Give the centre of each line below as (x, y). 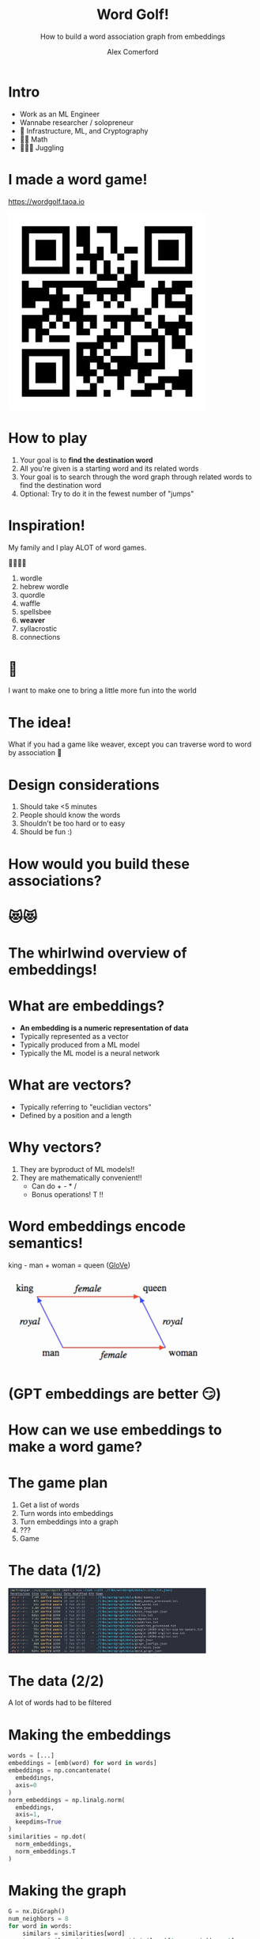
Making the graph (68, 1890)
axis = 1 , (28, 1815)
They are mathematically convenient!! (81, 1177)
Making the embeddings (90, 1735)
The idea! (40, 722)
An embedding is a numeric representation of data (104, 1028)
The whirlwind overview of (98, 952)
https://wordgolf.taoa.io (47, 201)
